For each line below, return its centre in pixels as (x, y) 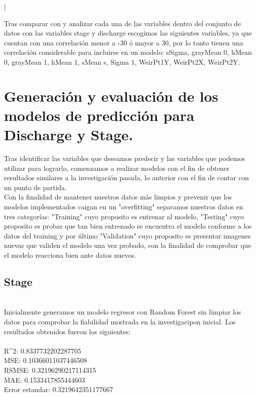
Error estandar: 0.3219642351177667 (59, 389)
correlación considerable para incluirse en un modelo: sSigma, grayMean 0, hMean (128, 52)
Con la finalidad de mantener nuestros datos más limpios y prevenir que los (118, 197)
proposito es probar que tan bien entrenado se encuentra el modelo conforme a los (128, 226)
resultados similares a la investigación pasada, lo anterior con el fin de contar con (127, 178)
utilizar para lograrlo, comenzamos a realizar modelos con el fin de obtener (117, 168)
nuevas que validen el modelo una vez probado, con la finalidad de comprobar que (128, 245)
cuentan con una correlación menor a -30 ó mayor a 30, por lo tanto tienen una (124, 42)
